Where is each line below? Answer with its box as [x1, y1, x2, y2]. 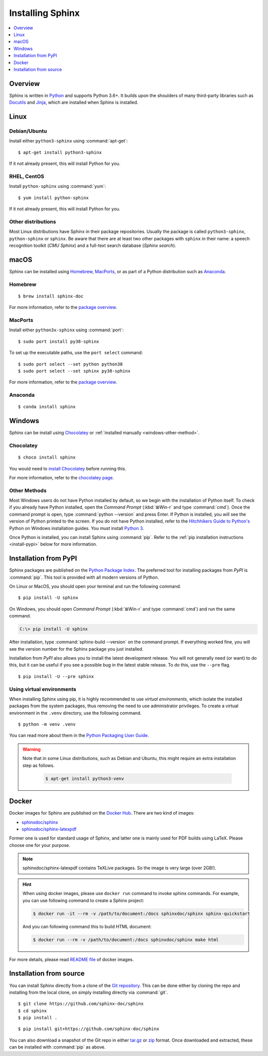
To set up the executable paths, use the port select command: [9, 350, 143, 356]
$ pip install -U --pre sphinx [18, 674, 94, 679]
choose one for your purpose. [9, 842, 70, 848]
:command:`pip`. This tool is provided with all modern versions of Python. [9, 574, 159, 580]
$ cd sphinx [18, 1008, 47, 1013]
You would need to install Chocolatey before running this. [9, 465, 127, 471]
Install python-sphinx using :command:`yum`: [9, 183, 106, 189]
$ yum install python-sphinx [18, 195, 89, 201]
